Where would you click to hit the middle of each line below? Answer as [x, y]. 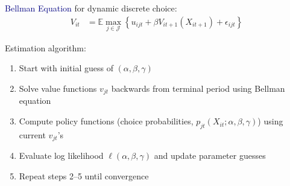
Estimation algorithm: [46, 47]
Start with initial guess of [66, 68]
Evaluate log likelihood [61, 156]
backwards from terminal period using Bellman [198, 88]
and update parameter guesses [210, 156]
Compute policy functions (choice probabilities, [106, 121]
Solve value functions [58, 88]
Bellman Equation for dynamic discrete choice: [91, 8]
